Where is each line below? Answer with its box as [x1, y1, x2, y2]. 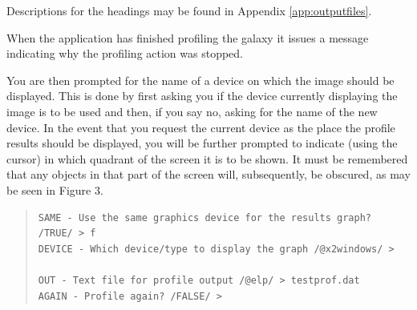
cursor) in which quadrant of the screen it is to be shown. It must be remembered [6, 150, 408, 167]
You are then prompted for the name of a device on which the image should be [6, 71, 395, 88]
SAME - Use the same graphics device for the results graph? [38, 211, 372, 223]
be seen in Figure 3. [6, 181, 103, 198]
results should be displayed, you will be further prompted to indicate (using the [6, 135, 398, 151]
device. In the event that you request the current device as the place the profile [6, 119, 395, 135]
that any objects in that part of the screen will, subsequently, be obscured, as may [6, 166, 411, 183]
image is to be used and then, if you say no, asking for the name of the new [6, 103, 378, 119]
